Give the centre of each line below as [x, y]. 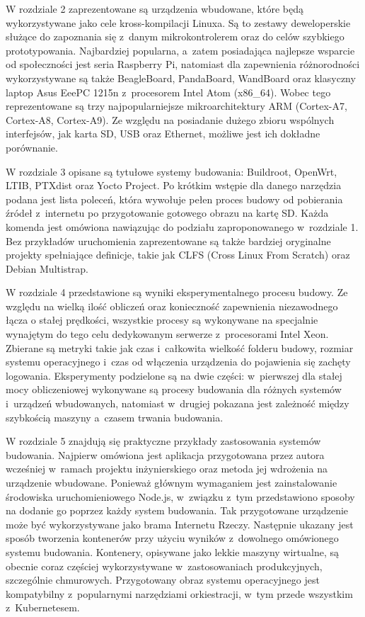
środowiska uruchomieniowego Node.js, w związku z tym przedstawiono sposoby [180, 496]
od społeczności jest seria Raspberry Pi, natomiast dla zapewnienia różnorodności [183, 64]
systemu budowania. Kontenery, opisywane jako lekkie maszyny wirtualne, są [173, 551]
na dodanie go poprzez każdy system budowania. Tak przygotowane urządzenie [177, 510]
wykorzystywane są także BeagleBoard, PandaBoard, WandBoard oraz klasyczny [181, 78]
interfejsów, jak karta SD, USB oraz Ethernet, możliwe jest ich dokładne [163, 134]
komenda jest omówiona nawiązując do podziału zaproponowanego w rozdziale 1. [182, 226]
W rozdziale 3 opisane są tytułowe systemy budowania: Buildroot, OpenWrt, [172, 171]
